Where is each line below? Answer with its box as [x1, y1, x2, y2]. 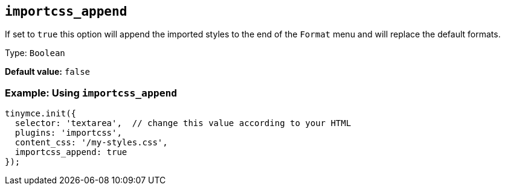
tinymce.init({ [5, 109, 77, 119]
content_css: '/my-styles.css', [14, 138, 168, 148]
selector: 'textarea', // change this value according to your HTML [14, 118, 352, 128]
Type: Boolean [5, 48, 65, 59]
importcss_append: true [14, 147, 127, 157]
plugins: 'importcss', [14, 128, 122, 138]
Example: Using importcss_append [5, 86, 178, 99]
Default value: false [5, 66, 91, 77]
